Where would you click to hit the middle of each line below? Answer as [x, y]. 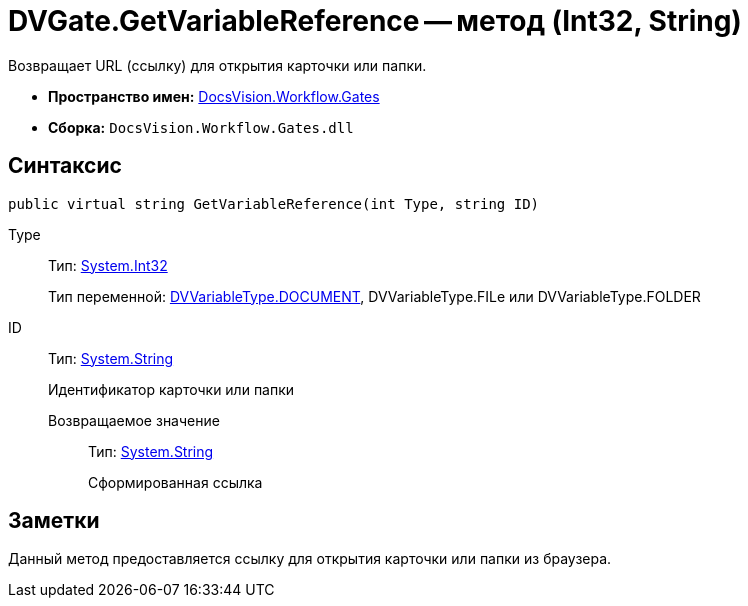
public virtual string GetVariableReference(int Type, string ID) [274, 203]
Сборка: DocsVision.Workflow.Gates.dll [201, 127]
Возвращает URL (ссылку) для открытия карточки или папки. [217, 65]
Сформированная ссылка [175, 482]
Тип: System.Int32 [108, 265]
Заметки [54, 521]
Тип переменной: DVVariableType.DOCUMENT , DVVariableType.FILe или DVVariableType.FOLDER [374, 296]
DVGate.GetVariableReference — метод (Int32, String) [375, 21]
